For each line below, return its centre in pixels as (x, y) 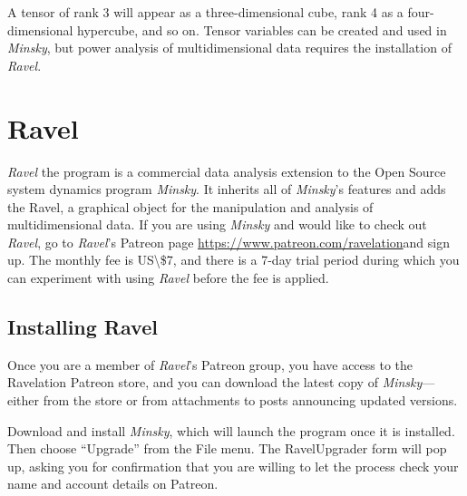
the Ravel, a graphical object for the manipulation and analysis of (190, 206)
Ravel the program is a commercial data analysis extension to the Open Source (227, 171)
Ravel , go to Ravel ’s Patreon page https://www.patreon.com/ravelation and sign (229, 242)
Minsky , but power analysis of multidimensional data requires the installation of (229, 48)
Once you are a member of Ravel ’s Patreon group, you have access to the (210, 364)
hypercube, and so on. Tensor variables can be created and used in (262, 29)
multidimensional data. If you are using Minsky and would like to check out (217, 224)
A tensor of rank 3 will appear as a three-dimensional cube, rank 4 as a (205, 12)
